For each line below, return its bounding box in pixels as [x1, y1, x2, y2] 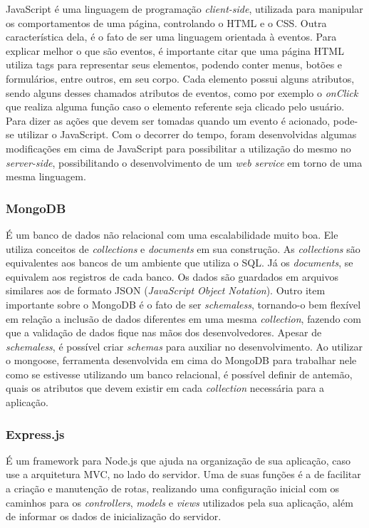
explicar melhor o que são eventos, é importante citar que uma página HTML [6, 43, 344, 58]
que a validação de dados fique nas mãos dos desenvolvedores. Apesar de [6, 325, 322, 340]
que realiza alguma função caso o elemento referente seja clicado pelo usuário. [6, 99, 345, 114]
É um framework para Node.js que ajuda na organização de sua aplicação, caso [6, 452, 350, 467]
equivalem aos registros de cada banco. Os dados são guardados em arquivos [6, 269, 339, 284]
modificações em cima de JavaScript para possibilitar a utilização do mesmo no [6, 140, 351, 155]
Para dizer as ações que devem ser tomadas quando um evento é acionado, [6, 113, 331, 128]
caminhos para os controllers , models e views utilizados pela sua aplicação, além [6, 495, 353, 509]
